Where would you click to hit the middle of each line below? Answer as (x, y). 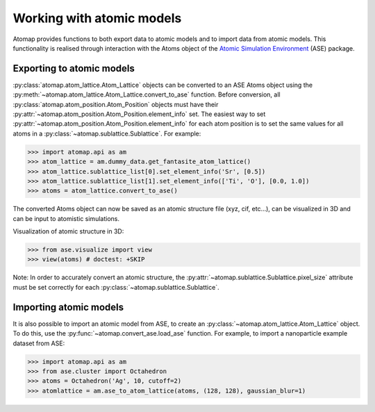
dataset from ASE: (39, 343)
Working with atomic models (97, 18)
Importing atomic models (68, 307)
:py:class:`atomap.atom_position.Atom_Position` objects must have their (116, 104)
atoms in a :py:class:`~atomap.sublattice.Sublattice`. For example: (107, 133)
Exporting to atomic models (74, 68)
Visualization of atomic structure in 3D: (68, 231)
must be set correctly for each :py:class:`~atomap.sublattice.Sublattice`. (116, 287)
